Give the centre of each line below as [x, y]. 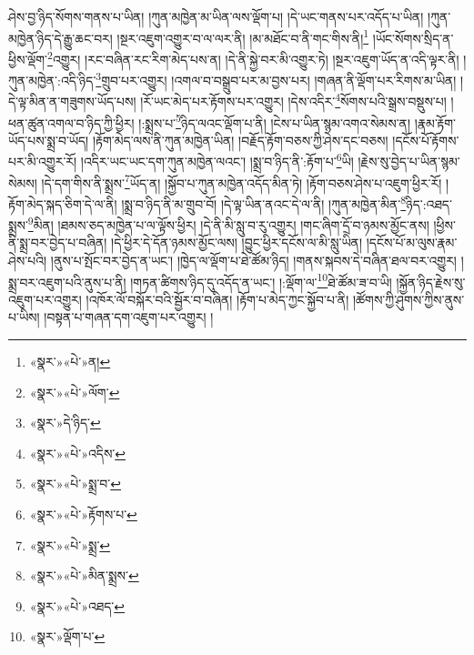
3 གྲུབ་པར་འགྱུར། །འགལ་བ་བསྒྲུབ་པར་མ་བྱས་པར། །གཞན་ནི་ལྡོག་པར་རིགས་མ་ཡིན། [276, 79]
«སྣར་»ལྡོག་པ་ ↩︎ [67, 636]
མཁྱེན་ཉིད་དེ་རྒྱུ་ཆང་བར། [61, 38]
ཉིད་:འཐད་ [429, 203]
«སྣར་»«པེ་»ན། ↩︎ [70, 362]
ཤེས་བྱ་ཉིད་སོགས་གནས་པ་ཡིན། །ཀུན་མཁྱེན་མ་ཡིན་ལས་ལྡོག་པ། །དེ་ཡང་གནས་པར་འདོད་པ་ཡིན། [216, 16]
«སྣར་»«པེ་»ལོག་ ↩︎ [75, 392]
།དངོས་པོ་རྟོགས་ [426, 140]
